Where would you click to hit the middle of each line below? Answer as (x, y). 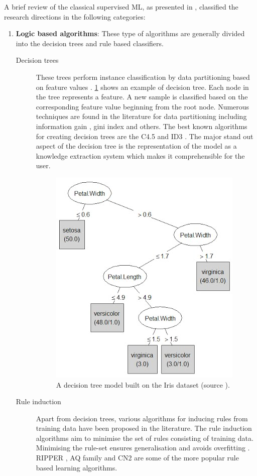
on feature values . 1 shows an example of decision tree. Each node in (142, 87)
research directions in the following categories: (75, 16)
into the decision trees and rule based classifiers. (90, 43)
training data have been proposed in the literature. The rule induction (144, 428)
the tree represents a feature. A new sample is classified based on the (142, 97)
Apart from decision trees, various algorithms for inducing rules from (142, 418)
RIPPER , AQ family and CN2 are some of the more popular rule (137, 458)
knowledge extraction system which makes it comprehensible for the (140, 155)
